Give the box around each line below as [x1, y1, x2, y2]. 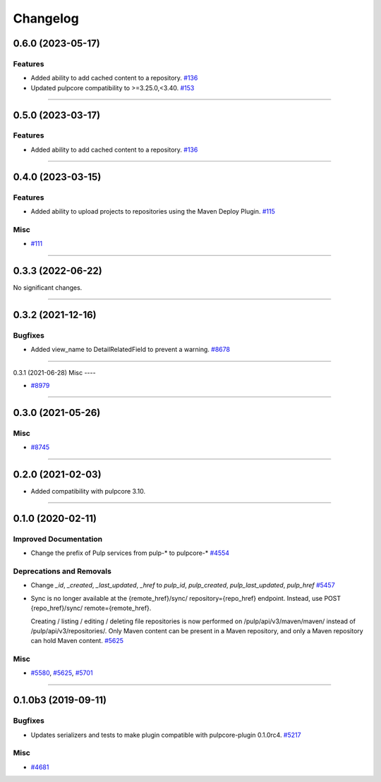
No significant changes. [13, 283, 83, 292]
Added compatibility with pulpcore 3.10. [30, 487, 146, 496]
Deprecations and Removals [13, 566, 112, 576]
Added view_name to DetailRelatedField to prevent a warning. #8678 [30, 346, 231, 354]
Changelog [13, 11, 79, 26]
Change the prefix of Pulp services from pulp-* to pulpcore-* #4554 [30, 549, 229, 557]
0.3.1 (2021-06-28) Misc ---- [13, 368, 96, 377]
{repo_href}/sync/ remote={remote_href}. [30, 604, 152, 613]
